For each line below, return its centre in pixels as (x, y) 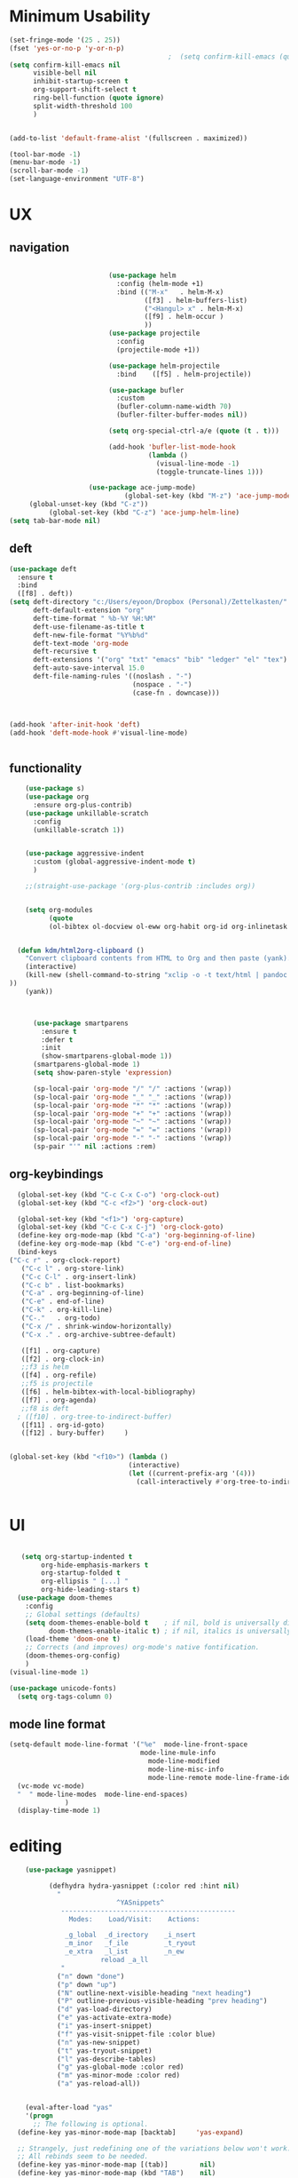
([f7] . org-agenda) (59, 1400)
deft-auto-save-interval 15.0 (88, 668)
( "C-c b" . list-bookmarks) (73, 1285)
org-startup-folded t (81, 1573)
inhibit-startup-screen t (80, 82)
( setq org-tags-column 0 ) (65, 1697)
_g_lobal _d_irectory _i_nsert (131, 1935)
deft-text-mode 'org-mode (80, 643)
